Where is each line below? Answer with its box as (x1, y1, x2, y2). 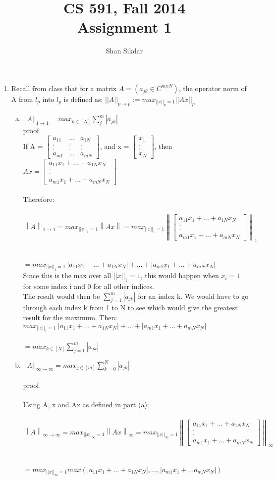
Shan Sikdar (106, 46, 143, 56)
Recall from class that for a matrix (11, 83, 117, 93)
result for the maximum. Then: (23, 312, 117, 323)
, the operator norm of (178, 83, 247, 93)
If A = (23, 141, 43, 151)
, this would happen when (140, 270, 219, 281)
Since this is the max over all (23, 270, 111, 281)
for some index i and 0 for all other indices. (23, 281, 154, 291)
